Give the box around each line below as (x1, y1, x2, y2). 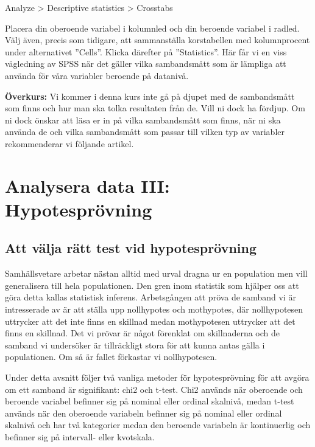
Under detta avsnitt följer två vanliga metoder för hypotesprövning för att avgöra (5, 371, 310, 384)
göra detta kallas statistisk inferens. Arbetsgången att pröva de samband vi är (5, 291, 296, 303)
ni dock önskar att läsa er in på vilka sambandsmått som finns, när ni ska (5, 113, 281, 126)
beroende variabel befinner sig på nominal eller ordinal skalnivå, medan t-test (5, 395, 294, 407)
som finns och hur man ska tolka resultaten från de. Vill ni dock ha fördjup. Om (5, 102, 305, 114)
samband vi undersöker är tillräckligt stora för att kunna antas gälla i (5, 338, 265, 351)
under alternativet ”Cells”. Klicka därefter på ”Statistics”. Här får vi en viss (5, 45, 287, 58)
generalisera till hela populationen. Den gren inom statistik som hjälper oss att (5, 279, 299, 291)
